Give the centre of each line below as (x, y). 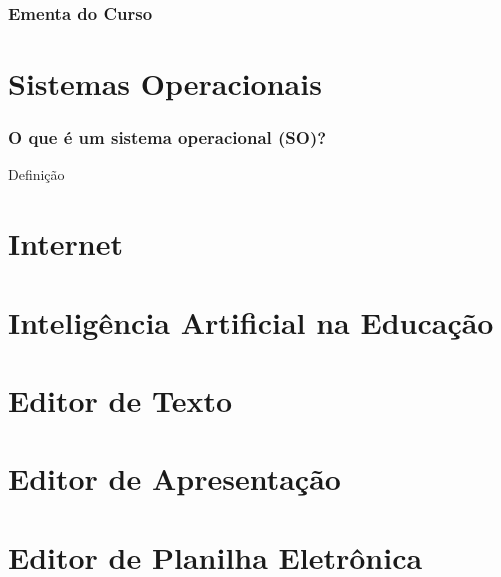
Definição (36, 174)
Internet (65, 243)
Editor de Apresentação (174, 478)
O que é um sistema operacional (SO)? (167, 137)
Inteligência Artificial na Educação (251, 321)
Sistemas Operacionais (165, 83)
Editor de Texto (120, 399)
